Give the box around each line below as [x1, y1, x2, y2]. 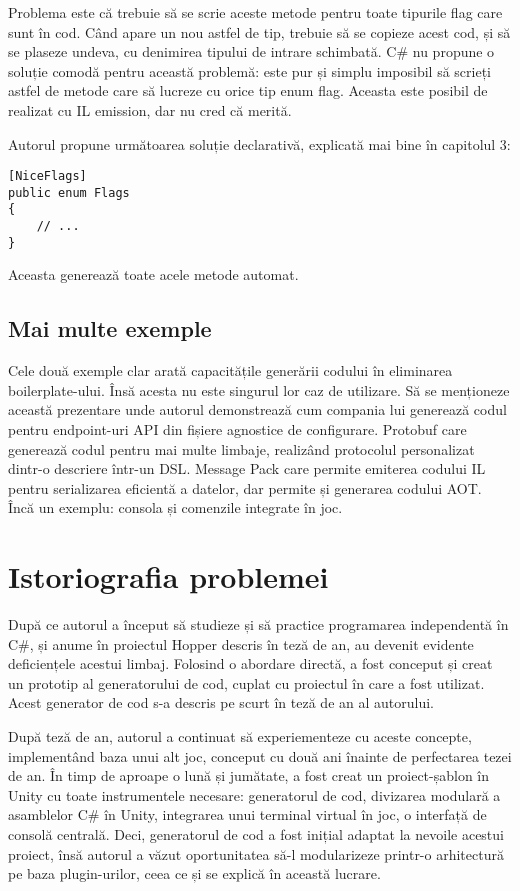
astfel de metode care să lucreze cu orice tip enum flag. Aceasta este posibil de [8, 80, 488, 101]
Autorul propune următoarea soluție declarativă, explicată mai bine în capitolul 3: [8, 133, 511, 154]
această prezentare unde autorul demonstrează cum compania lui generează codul [8, 399, 507, 420]
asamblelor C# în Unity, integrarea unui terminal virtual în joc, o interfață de [8, 804, 487, 825]
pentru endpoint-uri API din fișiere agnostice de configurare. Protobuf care [8, 419, 467, 440]
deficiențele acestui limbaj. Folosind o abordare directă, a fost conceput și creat [8, 653, 493, 674]
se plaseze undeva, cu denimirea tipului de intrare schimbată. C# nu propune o [8, 41, 495, 62]
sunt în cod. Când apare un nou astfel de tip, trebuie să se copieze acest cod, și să [8, 21, 511, 42]
